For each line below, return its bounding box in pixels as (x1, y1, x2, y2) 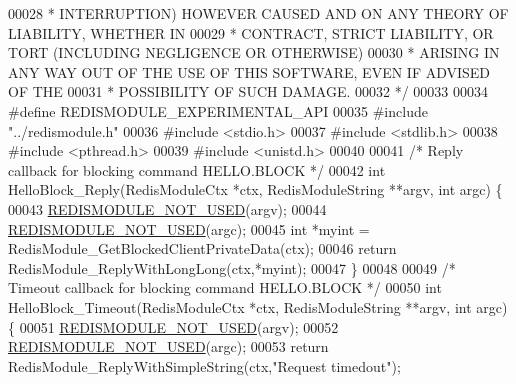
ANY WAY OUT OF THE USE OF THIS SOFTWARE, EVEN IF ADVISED (8, 61, 491, 82)
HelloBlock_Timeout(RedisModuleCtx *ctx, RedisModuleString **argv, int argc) (8, 296, 508, 317)
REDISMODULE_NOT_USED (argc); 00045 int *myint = (8, 218, 370, 239)
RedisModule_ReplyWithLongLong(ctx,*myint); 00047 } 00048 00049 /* (8, 257, 456, 278)
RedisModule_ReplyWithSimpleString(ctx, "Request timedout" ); (8, 355, 401, 376)
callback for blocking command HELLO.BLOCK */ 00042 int (8, 159, 386, 180)
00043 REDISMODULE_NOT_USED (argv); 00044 (8, 198, 327, 219)
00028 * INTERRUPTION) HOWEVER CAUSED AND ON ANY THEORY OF (8, 3, 509, 23)
